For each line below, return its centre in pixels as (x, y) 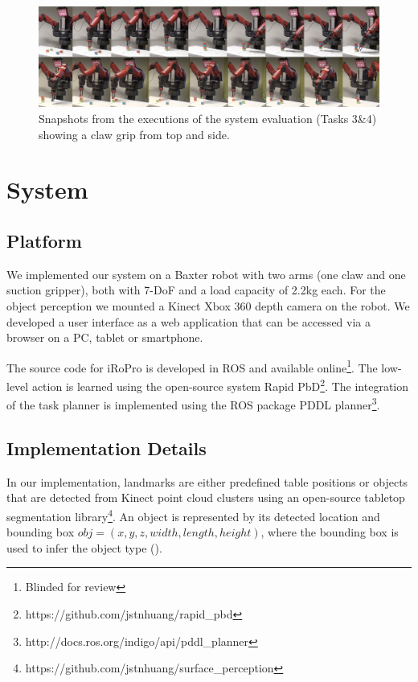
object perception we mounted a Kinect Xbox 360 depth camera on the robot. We (208, 306)
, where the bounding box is (330, 532)
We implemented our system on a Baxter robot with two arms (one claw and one (206, 274)
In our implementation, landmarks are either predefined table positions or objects (207, 481)
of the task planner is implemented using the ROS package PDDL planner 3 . (193, 403)
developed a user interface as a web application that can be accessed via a (189, 321)
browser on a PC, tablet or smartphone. (105, 337)
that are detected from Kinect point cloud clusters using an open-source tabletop (206, 497)
